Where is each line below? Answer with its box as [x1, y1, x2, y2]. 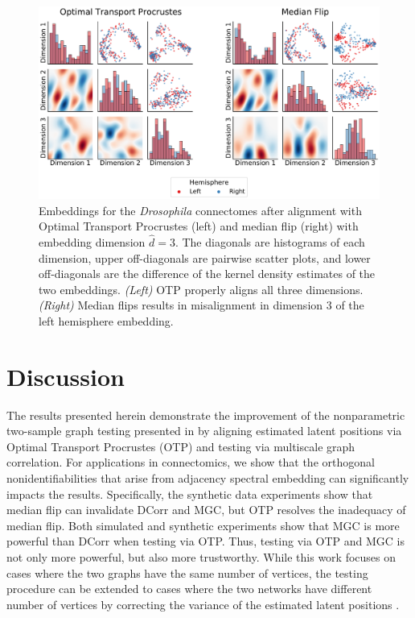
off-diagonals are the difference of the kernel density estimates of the [39, 265, 376, 282]
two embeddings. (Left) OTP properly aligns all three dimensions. [39, 280, 364, 297]
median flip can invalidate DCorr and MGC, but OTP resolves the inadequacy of [6, 501, 406, 518]
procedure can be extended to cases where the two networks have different [6, 580, 372, 597]
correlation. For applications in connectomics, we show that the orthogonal [6, 454, 375, 471]
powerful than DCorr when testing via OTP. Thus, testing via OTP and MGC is [6, 533, 405, 550]
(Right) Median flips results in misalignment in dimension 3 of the [39, 297, 364, 313]
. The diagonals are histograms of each [175, 233, 365, 250]
